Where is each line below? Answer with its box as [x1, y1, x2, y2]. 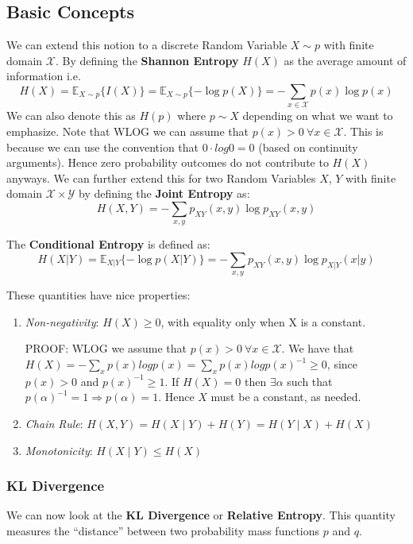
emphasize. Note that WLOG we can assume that [6, 122, 249, 139]
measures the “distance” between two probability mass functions [6, 523, 320, 539]
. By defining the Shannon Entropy [55, 52, 239, 68]
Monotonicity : [25, 442, 93, 458]
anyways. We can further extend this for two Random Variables [6, 169, 316, 186]
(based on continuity [258, 138, 358, 155]
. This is [343, 122, 384, 139]
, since [326, 356, 358, 372]
